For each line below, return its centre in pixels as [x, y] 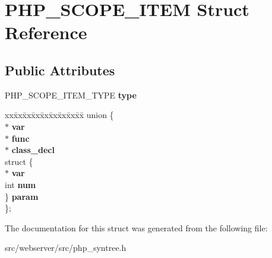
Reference [46, 32]
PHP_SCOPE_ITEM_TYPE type [71, 95]
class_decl [33, 150]
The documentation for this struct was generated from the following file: [136, 227]
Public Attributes [60, 70]
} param [22, 196]
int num [20, 184]
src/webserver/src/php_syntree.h [66, 248]
